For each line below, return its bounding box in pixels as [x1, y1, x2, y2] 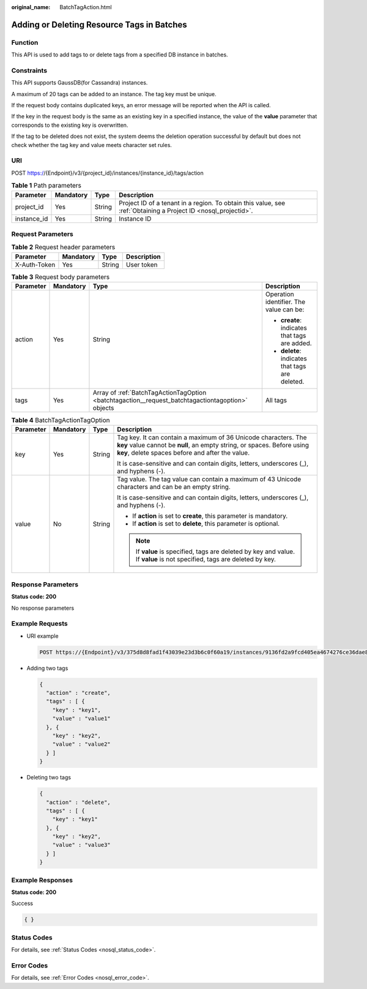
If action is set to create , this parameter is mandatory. [132, 512, 288, 520]
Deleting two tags [26, 774, 72, 781]
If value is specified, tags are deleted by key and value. [135, 547, 295, 556]
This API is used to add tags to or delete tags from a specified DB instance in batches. [11, 51, 229, 58]
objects [92, 404, 114, 412]
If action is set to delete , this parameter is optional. [132, 520, 280, 528]
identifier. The [265, 298, 306, 306]
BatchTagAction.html [59, 4, 113, 10]
